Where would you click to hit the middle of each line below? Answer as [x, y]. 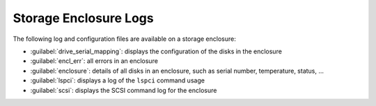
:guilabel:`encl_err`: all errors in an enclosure [94, 61]
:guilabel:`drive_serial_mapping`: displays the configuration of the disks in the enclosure [156, 51]
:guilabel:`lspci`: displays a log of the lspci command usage [118, 80]
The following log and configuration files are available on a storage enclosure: [124, 39]
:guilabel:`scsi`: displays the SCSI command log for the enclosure [124, 90]
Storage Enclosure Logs [83, 18]
